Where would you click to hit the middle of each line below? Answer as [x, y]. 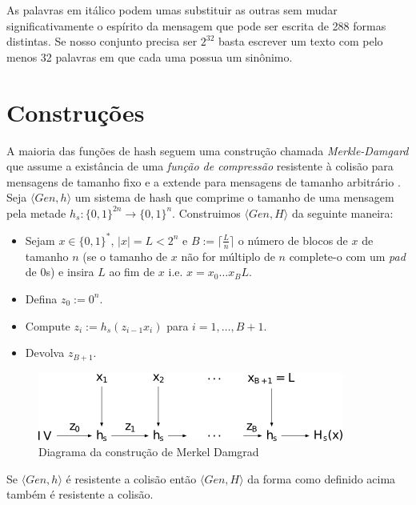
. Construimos [206, 212]
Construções [76, 112]
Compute [48, 325]
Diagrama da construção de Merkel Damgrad [149, 452]
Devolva [45, 353]
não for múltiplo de [228, 256]
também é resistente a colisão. [80, 494]
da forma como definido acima [322, 478]
